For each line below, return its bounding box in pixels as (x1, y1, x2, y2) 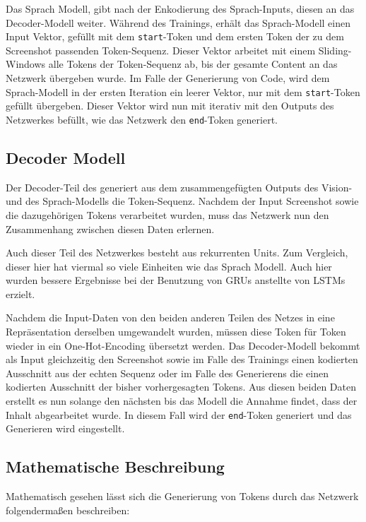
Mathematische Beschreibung (6, 456, 225, 477)
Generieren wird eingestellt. (6, 421, 125, 436)
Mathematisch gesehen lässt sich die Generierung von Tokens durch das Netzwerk (6, 489, 359, 504)
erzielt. (6, 286, 35, 301)
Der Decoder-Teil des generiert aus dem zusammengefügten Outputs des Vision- (6, 179, 353, 194)
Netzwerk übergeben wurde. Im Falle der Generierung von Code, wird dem (6, 71, 330, 85)
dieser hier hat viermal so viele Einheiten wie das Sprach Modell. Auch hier (6, 259, 332, 273)
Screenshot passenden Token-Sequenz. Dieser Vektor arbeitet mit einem (6, 42, 316, 57)
